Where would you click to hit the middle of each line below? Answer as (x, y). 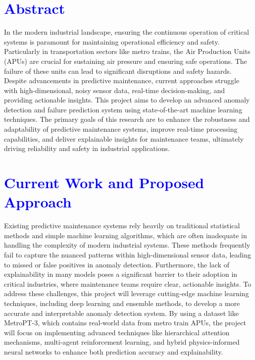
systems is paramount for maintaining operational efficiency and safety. (112, 41)
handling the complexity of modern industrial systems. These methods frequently (127, 245)
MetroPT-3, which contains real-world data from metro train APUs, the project (125, 323)
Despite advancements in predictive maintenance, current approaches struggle (122, 80)
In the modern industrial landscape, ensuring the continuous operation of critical (127, 32)
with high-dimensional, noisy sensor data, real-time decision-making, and (115, 90)
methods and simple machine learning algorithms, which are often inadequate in (126, 235)
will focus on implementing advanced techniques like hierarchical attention (117, 332)
